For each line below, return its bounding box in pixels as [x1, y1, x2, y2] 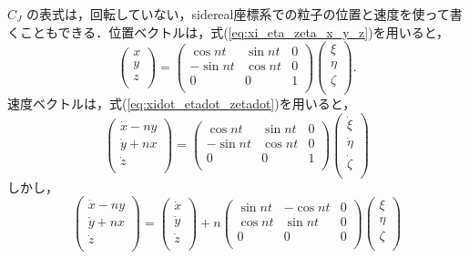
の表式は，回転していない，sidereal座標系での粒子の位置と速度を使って [25, 5, 450, 23]
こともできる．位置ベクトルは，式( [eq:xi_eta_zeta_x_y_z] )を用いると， [19, 22, 450, 41]
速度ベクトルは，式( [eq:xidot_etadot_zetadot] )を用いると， [7, 94, 356, 113]
